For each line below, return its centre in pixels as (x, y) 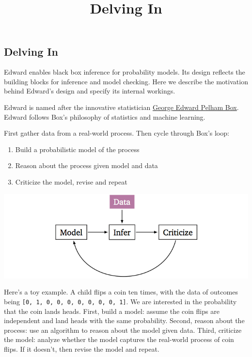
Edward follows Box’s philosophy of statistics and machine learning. (105, 116)
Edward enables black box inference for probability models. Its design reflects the (125, 72)
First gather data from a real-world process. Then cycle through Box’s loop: (117, 133)
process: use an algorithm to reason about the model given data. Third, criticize (123, 330)
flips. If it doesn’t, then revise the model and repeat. (82, 349)
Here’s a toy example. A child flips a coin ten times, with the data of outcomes (121, 292)
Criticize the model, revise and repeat (71, 181)
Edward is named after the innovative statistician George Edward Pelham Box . (121, 107)
